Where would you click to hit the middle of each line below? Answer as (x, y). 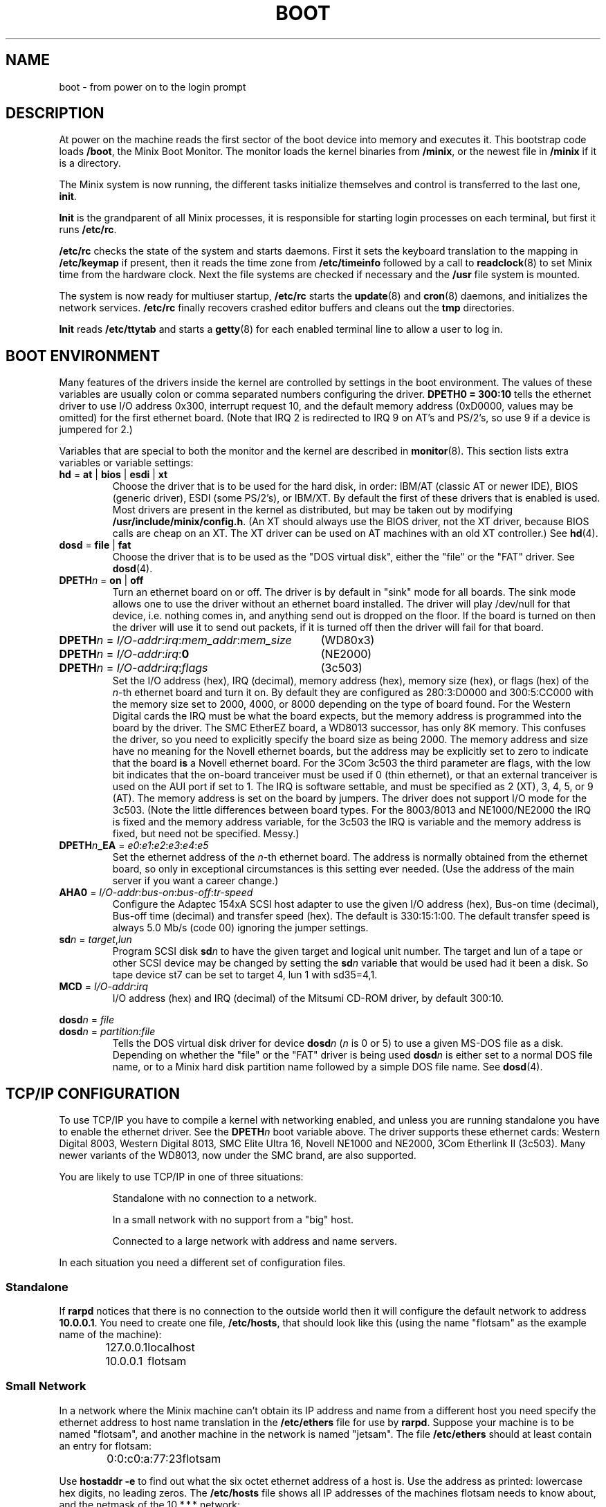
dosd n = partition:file (107, 1032)
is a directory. (90, 163)
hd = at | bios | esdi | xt (113, 475)
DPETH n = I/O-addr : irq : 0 (124, 654)
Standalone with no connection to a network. (214, 1198)
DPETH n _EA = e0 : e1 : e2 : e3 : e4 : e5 (134, 846)
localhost (171, 1347)
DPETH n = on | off (101, 581)
